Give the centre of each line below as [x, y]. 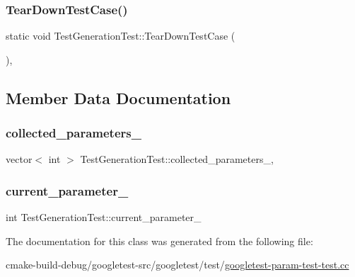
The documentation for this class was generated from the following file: [159, 241]
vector [19, 159]
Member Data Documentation [118, 97]
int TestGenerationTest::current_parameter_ [104, 217]
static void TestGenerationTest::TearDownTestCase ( [121, 36]
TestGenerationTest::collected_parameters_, [177, 159]
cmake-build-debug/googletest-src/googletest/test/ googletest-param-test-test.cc [177, 265]
